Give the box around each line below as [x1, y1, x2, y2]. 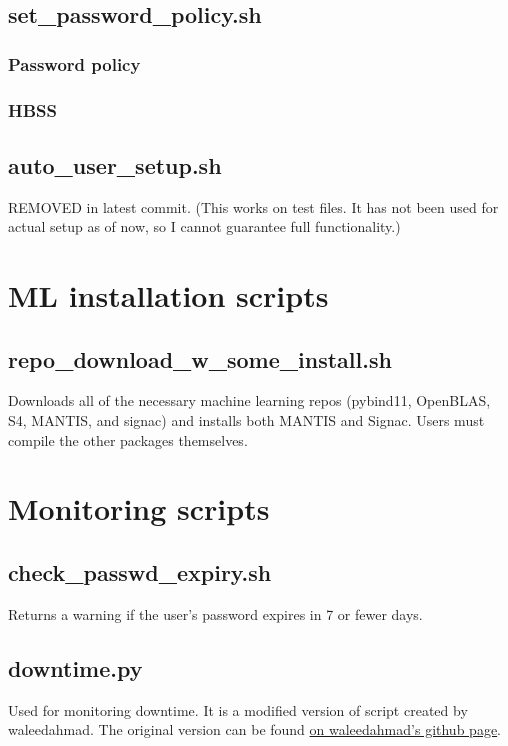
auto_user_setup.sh [8, 149, 222, 180]
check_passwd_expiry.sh [8, 556, 272, 587]
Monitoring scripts [8, 488, 270, 529]
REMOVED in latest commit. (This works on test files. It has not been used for [8, 196, 499, 217]
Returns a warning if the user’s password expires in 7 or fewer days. [8, 603, 423, 624]
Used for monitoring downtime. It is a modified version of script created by [8, 699, 468, 720]
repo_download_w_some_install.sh [8, 343, 392, 374]
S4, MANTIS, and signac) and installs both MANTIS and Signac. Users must [8, 410, 485, 431]
